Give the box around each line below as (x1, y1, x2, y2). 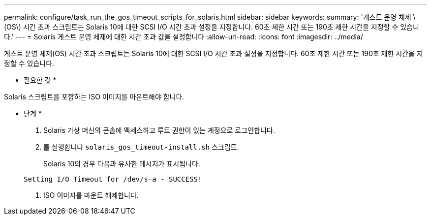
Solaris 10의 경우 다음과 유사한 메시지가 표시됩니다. (43, 159, 200, 168)
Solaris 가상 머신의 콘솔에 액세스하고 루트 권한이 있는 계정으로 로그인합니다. (43, 126, 275, 134)
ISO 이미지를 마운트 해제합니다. (43, 191, 139, 199)
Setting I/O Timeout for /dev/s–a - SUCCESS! (24, 175, 202, 183)
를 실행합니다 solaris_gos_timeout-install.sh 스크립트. (43, 143, 239, 151)
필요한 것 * (24, 76, 57, 84)
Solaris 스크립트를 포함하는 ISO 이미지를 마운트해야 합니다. (4, 93, 185, 101)
